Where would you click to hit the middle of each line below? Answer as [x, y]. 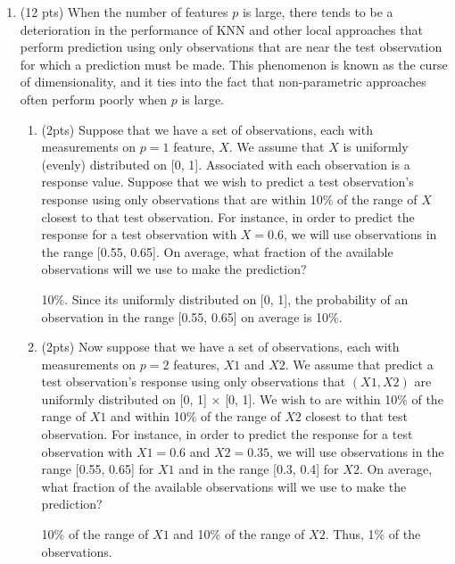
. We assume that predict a [359, 364]
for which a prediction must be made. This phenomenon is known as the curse [234, 64]
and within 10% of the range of [195, 416]
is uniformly [376, 147]
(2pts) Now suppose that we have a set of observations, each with [220, 347]
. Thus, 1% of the [373, 534]
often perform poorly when [94, 99]
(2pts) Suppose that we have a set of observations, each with [207, 129]
